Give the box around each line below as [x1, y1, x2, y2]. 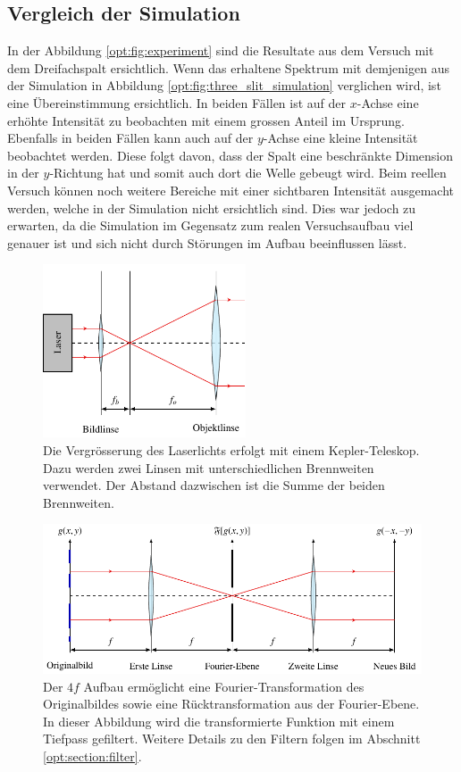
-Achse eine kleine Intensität [263, 129, 418, 147]
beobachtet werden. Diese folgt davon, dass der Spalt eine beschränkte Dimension [7, 145, 454, 164]
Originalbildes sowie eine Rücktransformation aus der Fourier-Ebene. [43, 694, 420, 713]
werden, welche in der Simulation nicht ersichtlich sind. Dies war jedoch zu [7, 198, 416, 217]
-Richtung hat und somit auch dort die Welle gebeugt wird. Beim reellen [49, 163, 447, 182]
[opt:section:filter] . [43, 746, 142, 765]
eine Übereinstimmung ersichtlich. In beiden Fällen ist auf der [7, 93, 347, 112]
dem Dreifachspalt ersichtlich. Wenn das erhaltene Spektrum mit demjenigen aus [7, 58, 449, 77]
